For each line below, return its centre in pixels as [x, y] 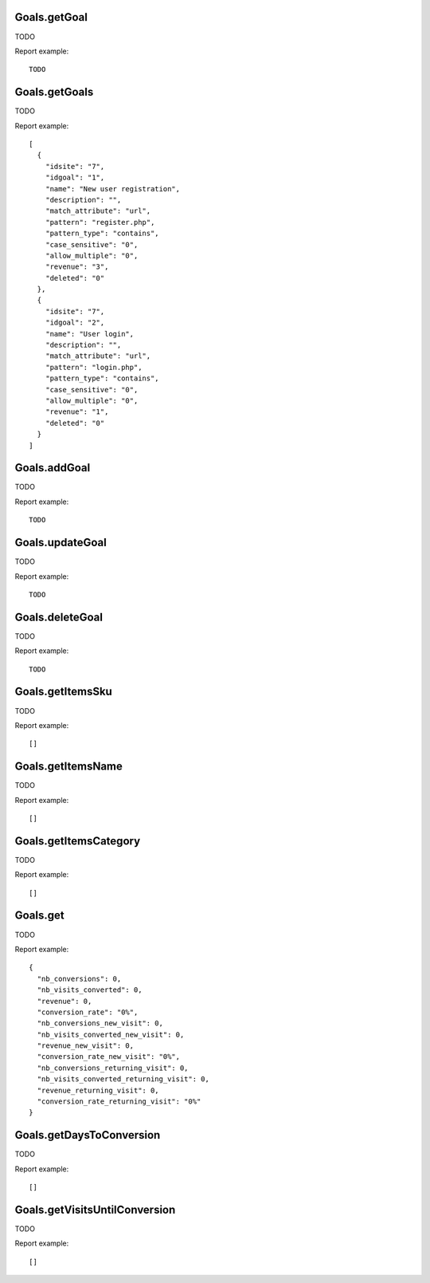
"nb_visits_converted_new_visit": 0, [111, 1034]
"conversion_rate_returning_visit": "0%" [119, 1102]
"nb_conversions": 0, [79, 978]
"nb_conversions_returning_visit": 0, [113, 1068]
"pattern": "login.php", [94, 367]
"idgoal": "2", [75, 323]
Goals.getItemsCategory [78, 841]
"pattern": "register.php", [100, 222]
